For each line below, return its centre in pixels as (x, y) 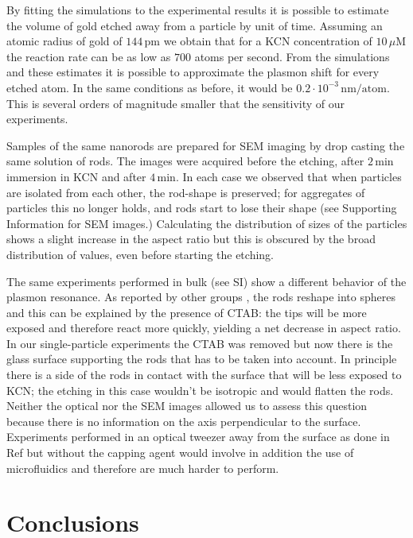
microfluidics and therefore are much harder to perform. (143, 468)
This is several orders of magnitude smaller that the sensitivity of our (175, 103)
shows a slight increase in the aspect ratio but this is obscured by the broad (191, 239)
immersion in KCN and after (76, 176)
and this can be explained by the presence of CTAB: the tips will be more (187, 312)
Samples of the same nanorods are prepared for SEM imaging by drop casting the (206, 145)
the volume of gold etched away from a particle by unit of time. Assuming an (195, 25)
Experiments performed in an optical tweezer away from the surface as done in (198, 437)
